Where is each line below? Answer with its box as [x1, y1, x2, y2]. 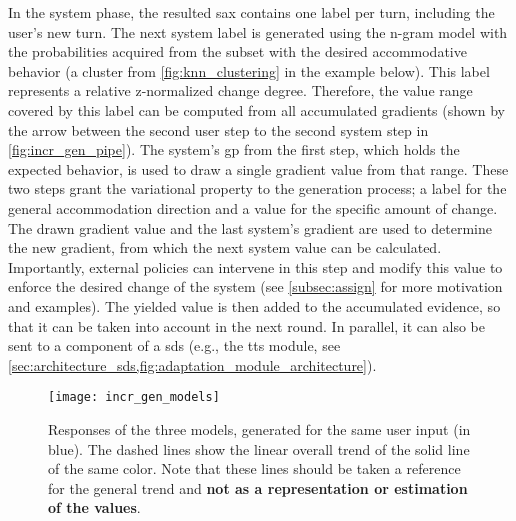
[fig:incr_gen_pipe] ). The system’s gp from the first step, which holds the [8, 139, 460, 160]
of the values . [48, 497, 141, 518]
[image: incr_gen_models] [48, 390, 220, 405]
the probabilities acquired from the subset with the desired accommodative [8, 41, 467, 62]
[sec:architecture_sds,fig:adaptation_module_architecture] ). [8, 354, 377, 375]
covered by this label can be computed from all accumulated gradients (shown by [8, 99, 505, 120]
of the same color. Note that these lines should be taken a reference [48, 458, 461, 479]
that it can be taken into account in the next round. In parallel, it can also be [8, 315, 485, 336]
